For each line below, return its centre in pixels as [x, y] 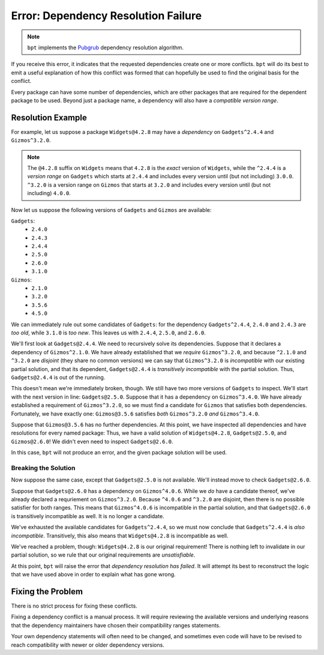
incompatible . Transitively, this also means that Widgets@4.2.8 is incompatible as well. [120, 536]
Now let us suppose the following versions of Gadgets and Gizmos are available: [111, 210]
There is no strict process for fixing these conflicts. [74, 606]
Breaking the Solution [43, 468]
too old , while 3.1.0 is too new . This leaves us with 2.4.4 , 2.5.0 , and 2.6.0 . [109, 333]
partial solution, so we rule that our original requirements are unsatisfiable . [103, 555]
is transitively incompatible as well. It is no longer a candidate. [88, 516]
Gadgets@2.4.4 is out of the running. [58, 377]
